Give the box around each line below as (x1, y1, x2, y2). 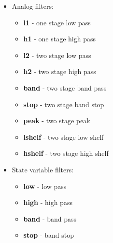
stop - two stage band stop (23, 99, 104, 109)
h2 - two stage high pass (23, 66, 96, 76)
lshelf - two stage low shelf (23, 131, 104, 142)
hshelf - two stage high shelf (23, 148, 109, 158)
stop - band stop (23, 230, 74, 240)
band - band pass (23, 213, 77, 224)
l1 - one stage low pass (23, 17, 91, 27)
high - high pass (23, 197, 72, 207)
